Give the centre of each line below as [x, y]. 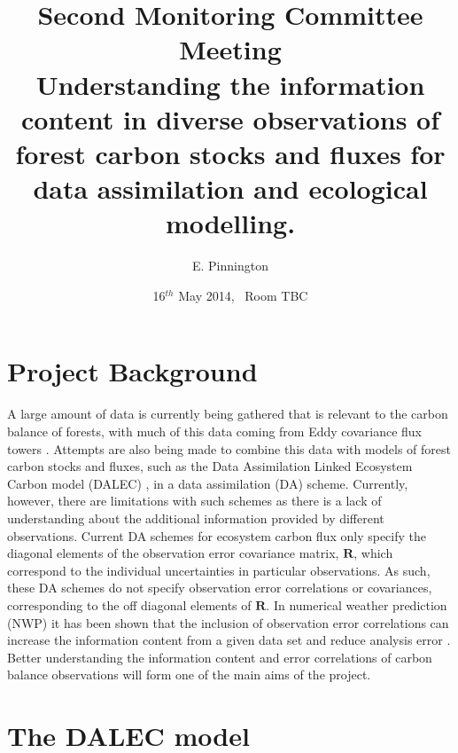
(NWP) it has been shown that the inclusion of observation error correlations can [228, 622]
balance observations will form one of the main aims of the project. [189, 675]
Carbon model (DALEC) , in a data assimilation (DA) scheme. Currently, [208, 483]
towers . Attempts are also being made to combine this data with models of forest [229, 448]
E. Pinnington [230, 266]
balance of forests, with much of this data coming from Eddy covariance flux [214, 431]
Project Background [132, 371]
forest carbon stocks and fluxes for [230, 153]
